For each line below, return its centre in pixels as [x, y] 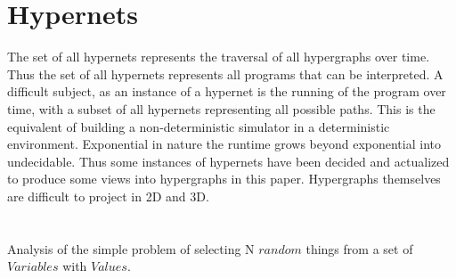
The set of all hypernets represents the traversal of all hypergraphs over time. [219, 57]
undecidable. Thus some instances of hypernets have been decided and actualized [228, 161]
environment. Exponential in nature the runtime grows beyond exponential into [224, 144]
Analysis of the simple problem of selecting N [131, 248]
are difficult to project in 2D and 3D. [108, 196]
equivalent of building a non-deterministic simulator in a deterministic [199, 126]
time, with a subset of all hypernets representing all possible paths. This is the [221, 108]
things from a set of [359, 248]
